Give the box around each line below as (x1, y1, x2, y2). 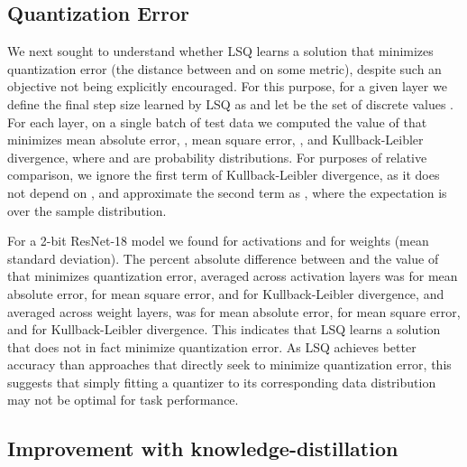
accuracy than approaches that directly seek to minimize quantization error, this (7, 355, 452, 374)
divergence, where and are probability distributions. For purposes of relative (7, 147, 427, 166)
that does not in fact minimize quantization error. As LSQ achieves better (7, 337, 417, 356)
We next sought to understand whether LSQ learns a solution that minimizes (7, 42, 434, 61)
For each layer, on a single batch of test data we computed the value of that (7, 112, 427, 131)
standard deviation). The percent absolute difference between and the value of (7, 248, 439, 267)
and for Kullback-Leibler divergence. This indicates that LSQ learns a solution (7, 320, 441, 339)
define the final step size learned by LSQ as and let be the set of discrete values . (7, 94, 453, 113)
